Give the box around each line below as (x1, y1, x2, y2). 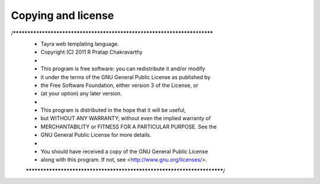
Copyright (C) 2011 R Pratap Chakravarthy (40, 49, 143, 56)
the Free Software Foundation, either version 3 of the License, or (40, 82, 199, 89)
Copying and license (11, 9, 114, 22)
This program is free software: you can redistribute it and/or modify (40, 65, 206, 72)
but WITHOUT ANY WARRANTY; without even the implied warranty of (40, 115, 211, 122)
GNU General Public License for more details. (40, 131, 152, 138)
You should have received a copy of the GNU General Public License (40, 148, 209, 155)
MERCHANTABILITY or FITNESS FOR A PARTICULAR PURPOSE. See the (40, 123, 217, 130)
